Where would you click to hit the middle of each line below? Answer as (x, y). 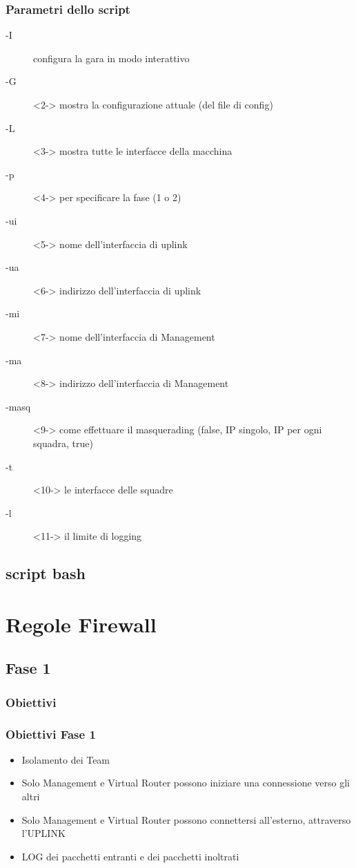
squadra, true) (63, 443)
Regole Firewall (81, 624)
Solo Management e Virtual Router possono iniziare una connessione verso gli (186, 783)
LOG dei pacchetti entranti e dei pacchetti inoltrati (130, 856)
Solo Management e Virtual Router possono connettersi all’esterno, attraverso (186, 819)
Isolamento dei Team (66, 759)
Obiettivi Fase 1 (51, 734)
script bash (46, 573)
